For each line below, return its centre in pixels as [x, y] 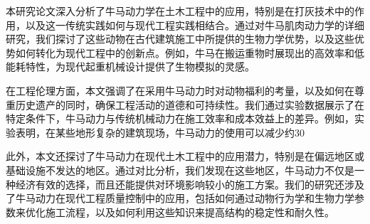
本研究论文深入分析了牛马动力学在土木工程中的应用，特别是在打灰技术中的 [180, 11]
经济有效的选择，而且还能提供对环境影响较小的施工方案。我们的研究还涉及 [190, 184]
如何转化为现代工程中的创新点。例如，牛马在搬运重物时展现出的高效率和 [185, 52]
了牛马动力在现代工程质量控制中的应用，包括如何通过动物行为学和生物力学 [180, 198]
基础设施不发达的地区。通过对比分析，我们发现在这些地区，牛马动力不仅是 [180, 170]
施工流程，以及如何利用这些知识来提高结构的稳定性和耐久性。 [190, 212]
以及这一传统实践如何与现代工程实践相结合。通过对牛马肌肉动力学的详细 [195, 25]
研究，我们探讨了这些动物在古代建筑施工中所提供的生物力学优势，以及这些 [180, 39]
